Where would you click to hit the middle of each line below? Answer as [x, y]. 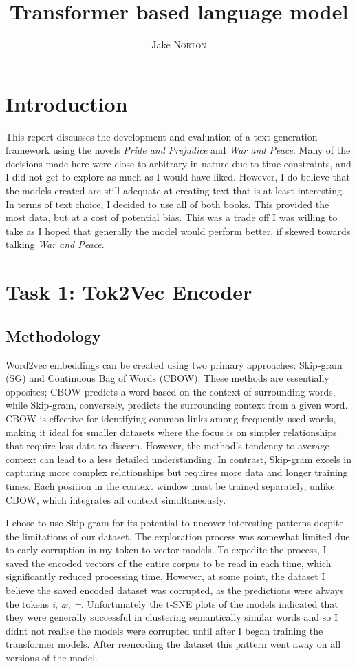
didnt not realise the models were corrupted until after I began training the [164, 630]
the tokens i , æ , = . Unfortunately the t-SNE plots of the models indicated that [172, 603]
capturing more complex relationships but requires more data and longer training [177, 472]
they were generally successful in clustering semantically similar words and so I [172, 617]
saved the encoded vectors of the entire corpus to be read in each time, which [169, 563]
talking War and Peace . [55, 244]
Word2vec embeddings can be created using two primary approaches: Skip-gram [174, 364]
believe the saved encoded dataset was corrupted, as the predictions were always [175, 590]
